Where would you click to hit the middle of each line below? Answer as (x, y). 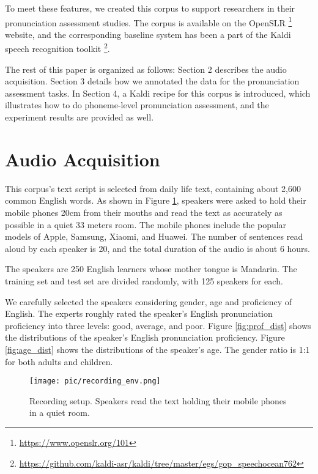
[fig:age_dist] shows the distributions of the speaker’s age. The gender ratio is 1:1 (157, 349)
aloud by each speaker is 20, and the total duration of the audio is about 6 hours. (158, 248)
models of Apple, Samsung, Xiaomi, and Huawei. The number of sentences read (154, 236)
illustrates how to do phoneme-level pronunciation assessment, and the (137, 105)
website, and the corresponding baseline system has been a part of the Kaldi (148, 34)
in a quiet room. (60, 413)
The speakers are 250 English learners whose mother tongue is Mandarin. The (151, 269)
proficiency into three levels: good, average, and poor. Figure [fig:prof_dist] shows (158, 325)
